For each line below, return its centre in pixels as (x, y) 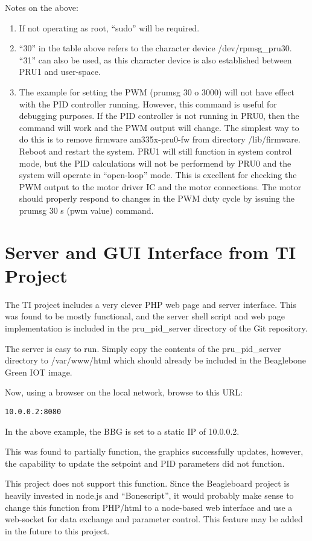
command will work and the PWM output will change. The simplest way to (159, 127)
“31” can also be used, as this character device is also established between (155, 59)
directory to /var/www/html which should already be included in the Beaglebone (155, 360)
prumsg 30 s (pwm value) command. (86, 210)
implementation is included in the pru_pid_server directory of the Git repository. (156, 328)
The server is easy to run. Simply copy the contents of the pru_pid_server (143, 348)
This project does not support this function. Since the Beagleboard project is (147, 483)
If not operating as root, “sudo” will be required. (109, 27)
